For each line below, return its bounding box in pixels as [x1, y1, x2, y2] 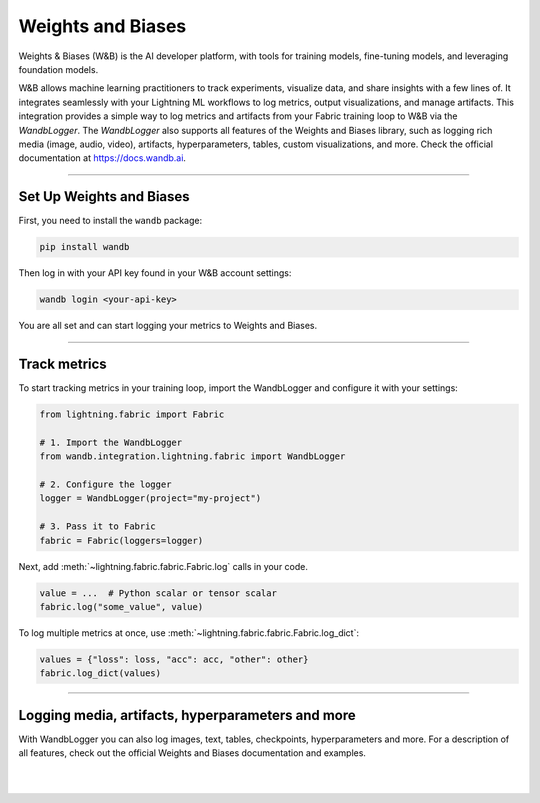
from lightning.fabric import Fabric [39, 409, 225, 420]
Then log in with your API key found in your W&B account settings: [18, 267, 292, 279]
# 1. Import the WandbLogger [39, 436, 183, 448]
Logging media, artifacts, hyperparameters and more [18, 706, 357, 724]
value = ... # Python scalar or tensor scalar [39, 587, 277, 599]
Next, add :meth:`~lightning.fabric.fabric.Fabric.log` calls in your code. [18, 560, 309, 572]
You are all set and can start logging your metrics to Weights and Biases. [18, 320, 318, 332]
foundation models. [18, 63, 99, 75]
